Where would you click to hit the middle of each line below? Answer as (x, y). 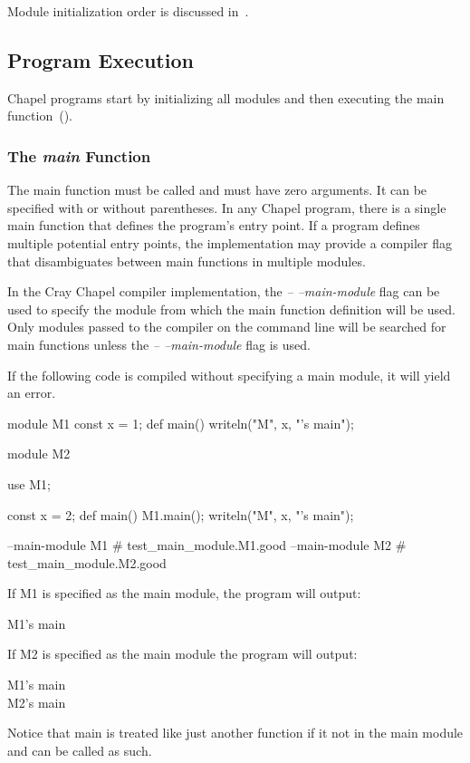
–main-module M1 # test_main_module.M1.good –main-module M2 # (207, 545)
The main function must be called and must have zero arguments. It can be (217, 190)
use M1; (29, 483)
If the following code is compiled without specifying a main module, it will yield (229, 375)
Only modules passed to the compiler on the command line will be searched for (227, 327)
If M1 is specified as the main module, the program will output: (184, 593)
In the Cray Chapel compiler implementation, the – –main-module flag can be (224, 291)
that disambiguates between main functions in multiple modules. (187, 261)
